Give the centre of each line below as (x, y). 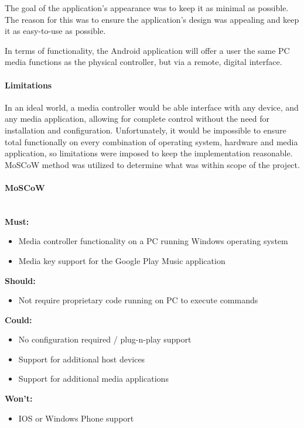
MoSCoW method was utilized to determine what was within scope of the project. (152, 164)
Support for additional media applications (93, 379)
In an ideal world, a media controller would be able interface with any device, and (152, 107)
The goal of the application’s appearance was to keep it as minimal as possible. (147, 8)
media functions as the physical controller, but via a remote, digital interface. (144, 62)
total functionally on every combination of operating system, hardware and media (151, 141)
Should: (20, 280)
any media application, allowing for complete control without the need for (137, 119)
